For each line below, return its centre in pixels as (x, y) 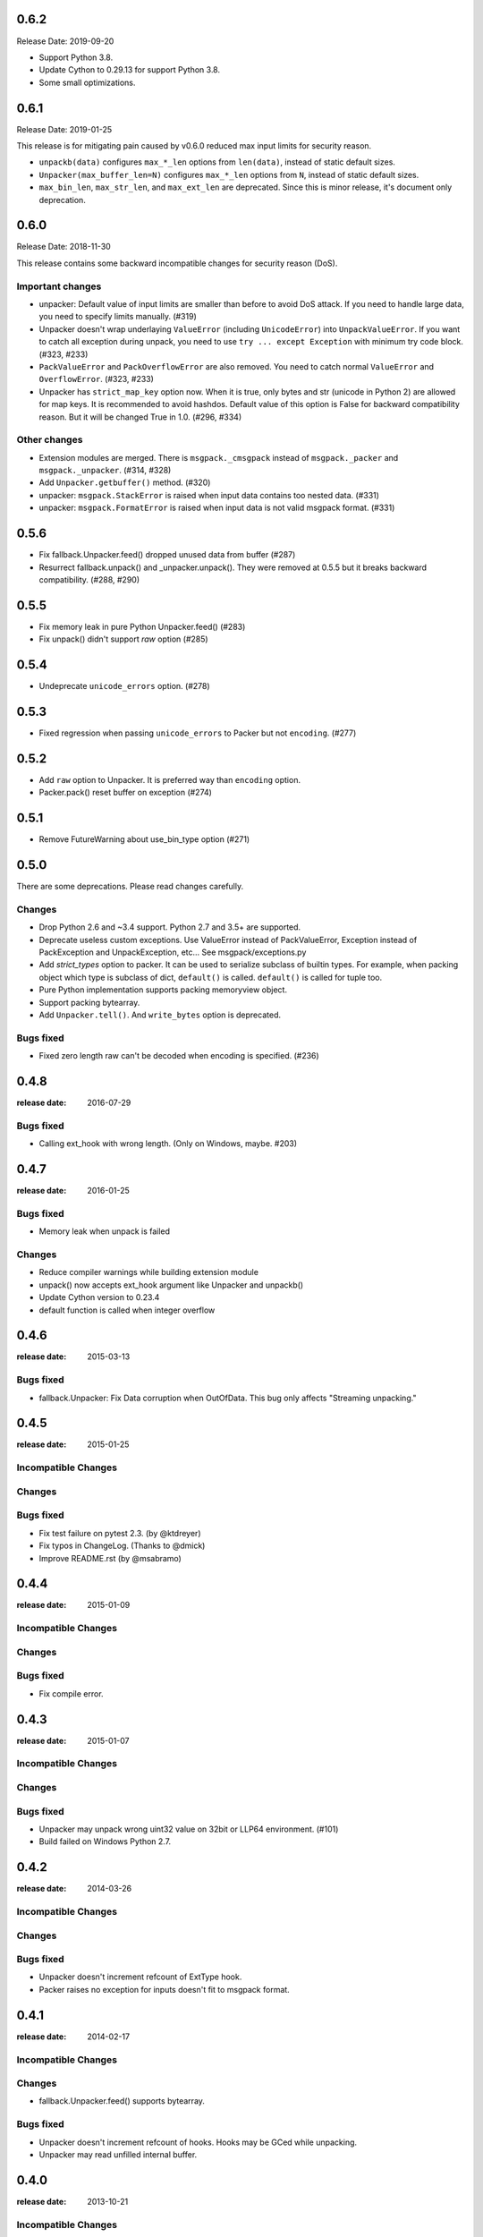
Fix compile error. (71, 1693)
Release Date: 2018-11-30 (64, 247)
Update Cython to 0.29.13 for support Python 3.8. (130, 70)
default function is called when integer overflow (127, 1310)
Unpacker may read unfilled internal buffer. (118, 2154)
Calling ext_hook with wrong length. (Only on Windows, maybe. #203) (168, 1144)
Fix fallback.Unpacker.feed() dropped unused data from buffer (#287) (167, 555)
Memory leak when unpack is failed (104, 1231)
